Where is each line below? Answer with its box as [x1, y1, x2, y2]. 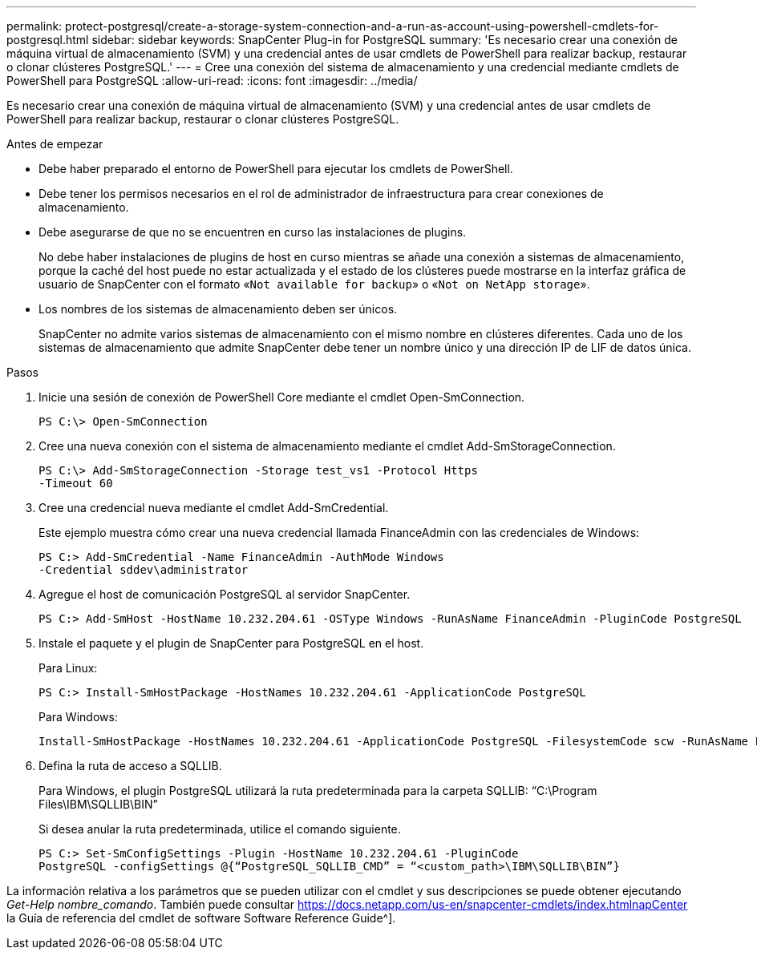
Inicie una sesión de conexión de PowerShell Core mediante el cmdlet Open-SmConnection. [38, 390, 525, 404]
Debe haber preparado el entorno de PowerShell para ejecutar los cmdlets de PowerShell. [38, 162, 513, 175]
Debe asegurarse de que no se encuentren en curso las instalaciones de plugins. [38, 225, 467, 239]
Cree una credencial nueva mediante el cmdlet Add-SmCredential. [38, 501, 389, 514]
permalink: [6, 19, 63, 33]
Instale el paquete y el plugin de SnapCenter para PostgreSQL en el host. [38, 636, 424, 650]
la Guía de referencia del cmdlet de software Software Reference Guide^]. [6, 911, 396, 925]
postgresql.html [6, 33, 89, 46]
